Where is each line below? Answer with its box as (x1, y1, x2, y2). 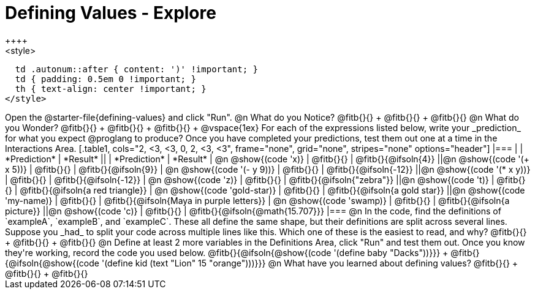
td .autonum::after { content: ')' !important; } (15, 64, 259, 74)
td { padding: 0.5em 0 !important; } (15, 73, 196, 84)
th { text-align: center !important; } (15, 83, 207, 94)
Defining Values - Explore (5, 2, 216, 23)
